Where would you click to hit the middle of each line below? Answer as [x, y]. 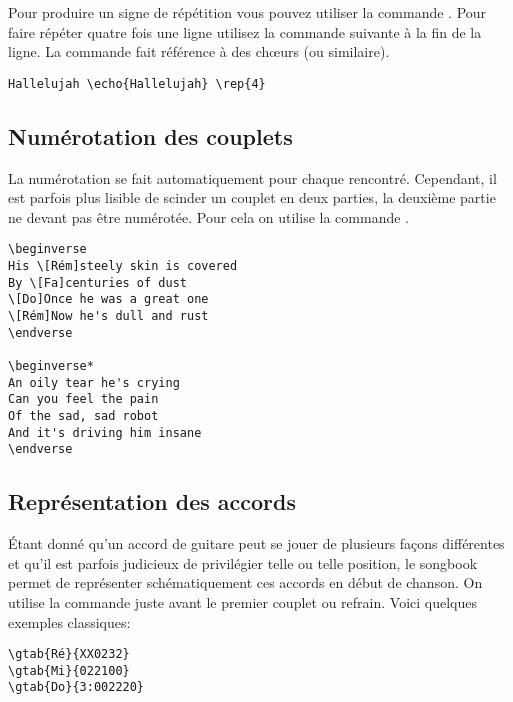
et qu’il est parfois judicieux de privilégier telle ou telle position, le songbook [243, 562]
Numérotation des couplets [150, 135]
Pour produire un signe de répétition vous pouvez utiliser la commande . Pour [247, 12]
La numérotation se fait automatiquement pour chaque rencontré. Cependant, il [252, 177]
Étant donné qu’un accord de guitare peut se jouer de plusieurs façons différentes [256, 543]
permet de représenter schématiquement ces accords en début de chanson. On [245, 582]
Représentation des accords [152, 501]
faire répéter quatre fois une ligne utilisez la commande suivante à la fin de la [245, 31]
